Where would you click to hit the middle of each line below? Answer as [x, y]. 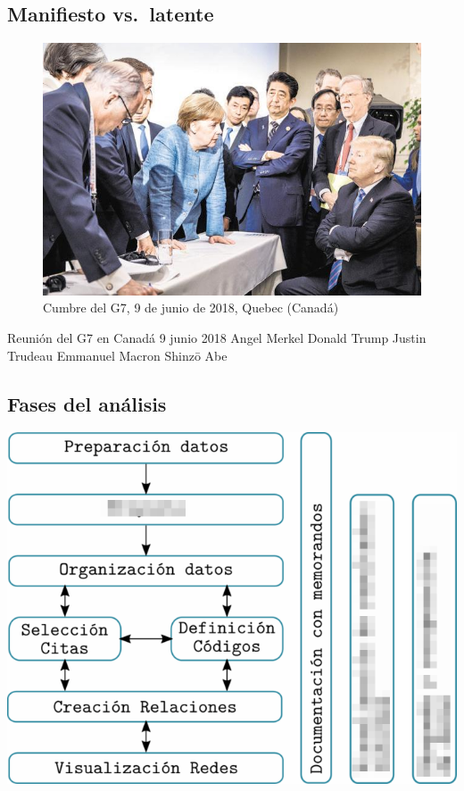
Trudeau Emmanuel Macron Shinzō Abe [117, 355]
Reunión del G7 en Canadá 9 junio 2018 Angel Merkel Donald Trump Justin [217, 338]
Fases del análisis [87, 403]
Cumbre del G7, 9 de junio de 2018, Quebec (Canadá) [191, 308]
